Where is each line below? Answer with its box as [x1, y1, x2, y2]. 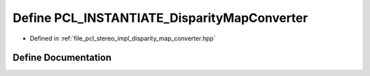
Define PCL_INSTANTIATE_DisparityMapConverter [12, 10, 308, 25]
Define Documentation [12, 52, 112, 64]
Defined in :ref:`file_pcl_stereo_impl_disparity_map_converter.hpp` [29, 34, 216, 42]
